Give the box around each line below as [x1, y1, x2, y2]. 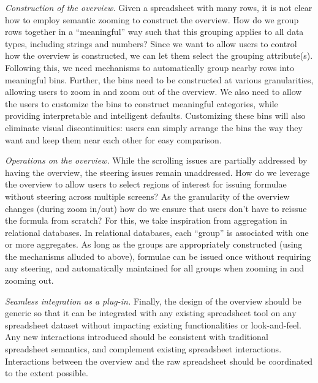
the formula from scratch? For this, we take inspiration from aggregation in [5, 214, 287, 227]
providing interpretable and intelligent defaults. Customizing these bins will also [5, 109, 306, 122]
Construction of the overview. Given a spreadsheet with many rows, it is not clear [5, 1, 312, 13]
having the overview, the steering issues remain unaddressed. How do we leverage [5, 165, 310, 178]
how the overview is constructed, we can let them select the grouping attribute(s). [5, 49, 313, 62]
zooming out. [5, 274, 54, 287]
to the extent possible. [5, 366, 88, 379]
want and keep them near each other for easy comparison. [5, 133, 222, 146]
